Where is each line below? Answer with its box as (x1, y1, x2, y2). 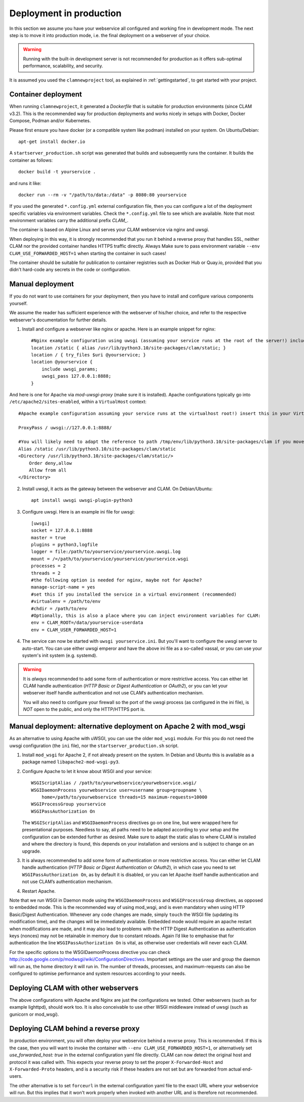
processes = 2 (31, 563, 66, 569)
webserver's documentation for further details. (9, 317, 107, 323)
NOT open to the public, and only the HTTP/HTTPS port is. (23, 706, 145, 712)
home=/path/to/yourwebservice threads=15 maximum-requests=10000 (41, 794, 208, 800)
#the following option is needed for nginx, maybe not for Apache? (31, 577, 202, 583)
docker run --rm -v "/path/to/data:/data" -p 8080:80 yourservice (18, 192, 187, 198)
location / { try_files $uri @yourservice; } (31, 352, 146, 358)
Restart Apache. (22, 888, 56, 894)
